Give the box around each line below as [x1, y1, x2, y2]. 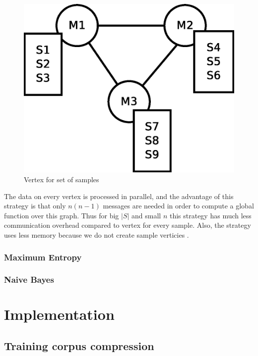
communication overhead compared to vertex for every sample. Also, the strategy [4, 220, 251, 230]
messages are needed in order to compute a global [103, 201, 254, 211]
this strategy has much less [169, 210, 252, 220]
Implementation [4, 304, 115, 324]
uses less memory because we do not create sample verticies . [4, 230, 189, 240]
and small [131, 210, 161, 220]
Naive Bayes [4, 273, 54, 286]
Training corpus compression [4, 338, 154, 354]
